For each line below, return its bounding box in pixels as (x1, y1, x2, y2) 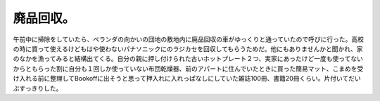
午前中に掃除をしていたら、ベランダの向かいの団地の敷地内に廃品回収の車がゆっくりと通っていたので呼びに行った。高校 (13, 35, 364, 43)
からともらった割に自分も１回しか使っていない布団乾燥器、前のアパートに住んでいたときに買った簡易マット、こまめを (13, 64, 358, 73)
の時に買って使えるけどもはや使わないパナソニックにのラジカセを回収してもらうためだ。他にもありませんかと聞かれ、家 (13, 44, 363, 53)
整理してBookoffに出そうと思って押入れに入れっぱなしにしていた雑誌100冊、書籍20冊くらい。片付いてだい (49, 74, 362, 83)
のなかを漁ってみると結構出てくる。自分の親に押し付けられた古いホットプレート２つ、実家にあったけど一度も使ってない (13, 55, 364, 63)
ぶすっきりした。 (13, 84, 63, 93)
